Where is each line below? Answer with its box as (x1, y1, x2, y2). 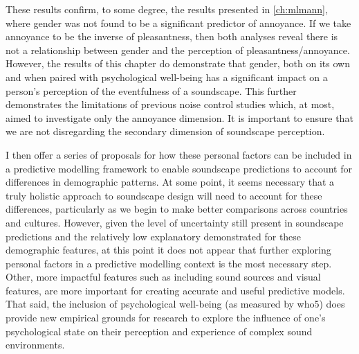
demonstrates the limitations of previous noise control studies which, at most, (6, 97, 335, 112)
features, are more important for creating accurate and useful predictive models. (6, 283, 345, 297)
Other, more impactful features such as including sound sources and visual (6, 269, 321, 284)
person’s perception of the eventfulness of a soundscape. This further (6, 83, 297, 98)
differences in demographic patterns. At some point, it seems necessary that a (6, 175, 335, 189)
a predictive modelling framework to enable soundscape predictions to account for (6, 161, 352, 175)
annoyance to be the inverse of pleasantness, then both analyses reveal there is (6, 29, 338, 44)
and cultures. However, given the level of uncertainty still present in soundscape (6, 215, 344, 229)
